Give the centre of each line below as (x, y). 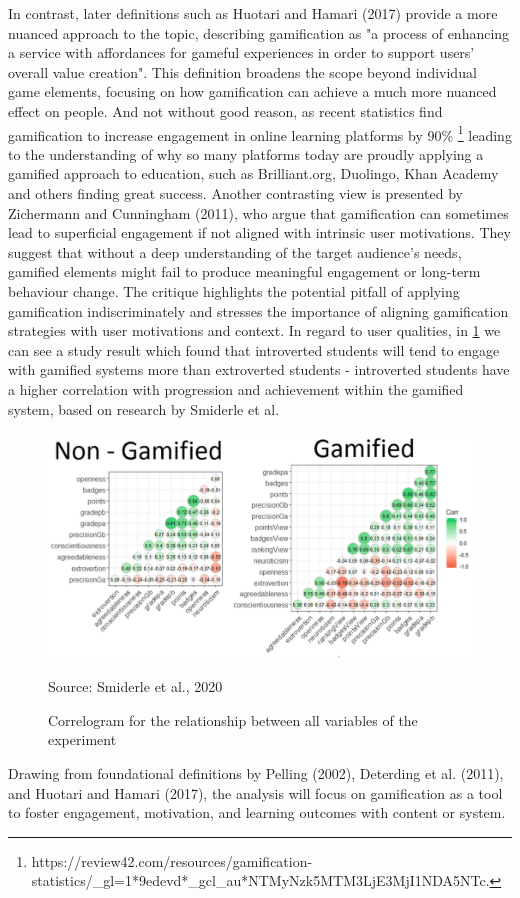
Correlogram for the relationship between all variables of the (233, 719)
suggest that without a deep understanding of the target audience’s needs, (235, 251)
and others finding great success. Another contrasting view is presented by (235, 193)
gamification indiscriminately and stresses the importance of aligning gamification (258, 310)
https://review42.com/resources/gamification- (172, 860)
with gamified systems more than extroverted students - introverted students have (259, 369)
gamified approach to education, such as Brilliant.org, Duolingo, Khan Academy (253, 173)
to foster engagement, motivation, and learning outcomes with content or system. (257, 812)
